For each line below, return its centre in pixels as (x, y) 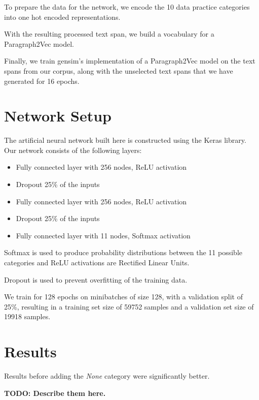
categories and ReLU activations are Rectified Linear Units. (97, 263)
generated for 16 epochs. (42, 81)
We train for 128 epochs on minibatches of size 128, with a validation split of (123, 297)
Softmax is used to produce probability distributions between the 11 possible (123, 252)
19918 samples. (27, 316)
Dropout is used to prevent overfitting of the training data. (96, 279)
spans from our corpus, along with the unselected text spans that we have (119, 70)
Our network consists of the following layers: (73, 150)
